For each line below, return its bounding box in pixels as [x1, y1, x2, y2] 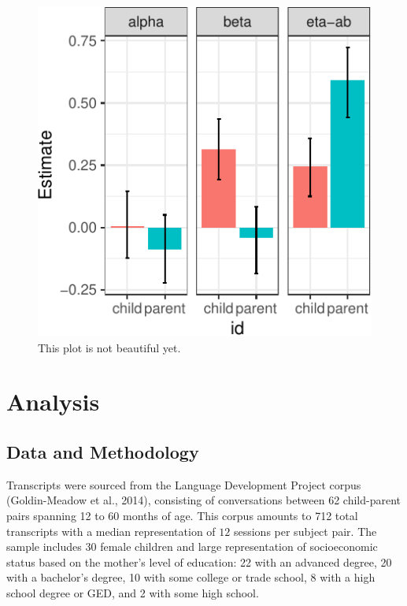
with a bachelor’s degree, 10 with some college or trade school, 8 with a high [6, 569, 376, 586]
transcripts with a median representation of [6, 522, 216, 539]
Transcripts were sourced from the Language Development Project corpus [6, 476, 361, 493]
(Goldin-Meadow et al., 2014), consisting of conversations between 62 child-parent [6, 492, 401, 508]
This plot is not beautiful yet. [38, 339, 181, 355]
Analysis [6, 385, 100, 418]
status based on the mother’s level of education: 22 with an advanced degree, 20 [6, 553, 392, 570]
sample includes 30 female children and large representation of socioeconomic [6, 538, 378, 555]
